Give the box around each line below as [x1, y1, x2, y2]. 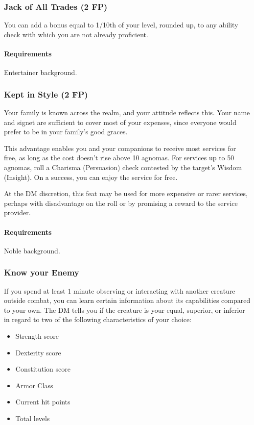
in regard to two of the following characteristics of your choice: [4, 314, 191, 325]
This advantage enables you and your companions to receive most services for [4, 143, 236, 153]
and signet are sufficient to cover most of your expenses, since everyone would [4, 117, 236, 127]
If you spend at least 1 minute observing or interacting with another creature [4, 285, 235, 296]
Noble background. [4, 245, 60, 255]
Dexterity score [15, 347, 61, 357]
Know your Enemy [4, 266, 79, 278]
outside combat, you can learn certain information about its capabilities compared [4, 295, 251, 305]
